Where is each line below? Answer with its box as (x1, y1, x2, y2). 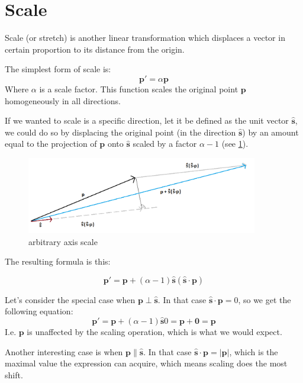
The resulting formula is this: (5, 255, 111, 268)
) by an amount (242, 125, 299, 138)
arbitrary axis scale (28, 235, 98, 247)
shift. (5, 368, 23, 381)
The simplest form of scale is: (5, 63, 111, 75)
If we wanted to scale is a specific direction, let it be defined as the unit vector (5, 114, 289, 127)
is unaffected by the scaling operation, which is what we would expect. (27, 326, 282, 338)
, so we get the (238, 293, 291, 305)
